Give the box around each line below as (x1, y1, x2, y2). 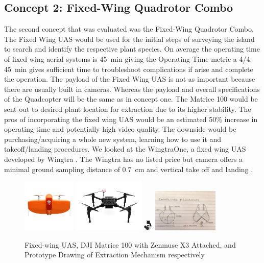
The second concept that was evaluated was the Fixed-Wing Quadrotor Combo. (4, 23, 254, 34)
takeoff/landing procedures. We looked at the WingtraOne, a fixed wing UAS (4, 144, 246, 154)
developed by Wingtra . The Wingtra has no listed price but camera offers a (4, 153, 243, 164)
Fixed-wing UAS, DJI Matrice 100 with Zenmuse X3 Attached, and (25, 239, 236, 250)
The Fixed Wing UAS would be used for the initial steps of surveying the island (4, 33, 255, 44)
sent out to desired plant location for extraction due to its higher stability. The (4, 103, 251, 114)
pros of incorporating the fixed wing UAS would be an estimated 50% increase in (4, 113, 258, 124)
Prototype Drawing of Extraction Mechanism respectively (25, 249, 205, 260)
